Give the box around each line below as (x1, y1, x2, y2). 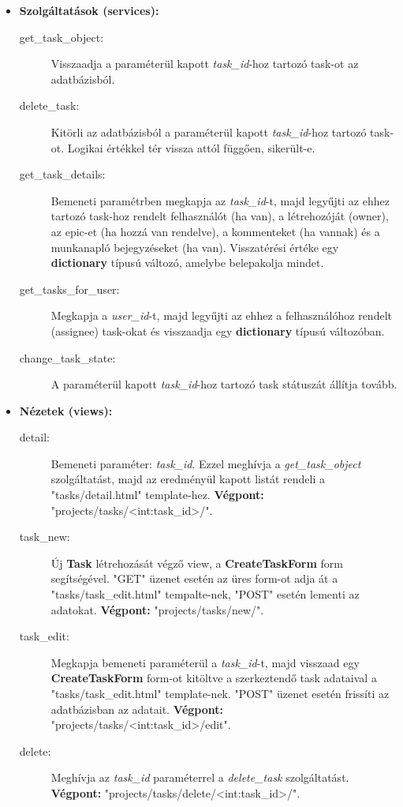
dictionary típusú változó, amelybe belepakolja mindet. (50, 254, 324, 271)
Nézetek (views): (19, 402, 113, 419)
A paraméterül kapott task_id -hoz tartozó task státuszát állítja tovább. (50, 376, 397, 392)
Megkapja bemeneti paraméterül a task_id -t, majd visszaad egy (50, 654, 360, 670)
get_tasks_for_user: (19, 280, 120, 297)
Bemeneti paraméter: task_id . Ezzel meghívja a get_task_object (50, 455, 361, 471)
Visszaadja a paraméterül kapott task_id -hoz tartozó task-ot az (50, 55, 359, 72)
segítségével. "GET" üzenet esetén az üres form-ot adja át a (50, 570, 338, 587)
